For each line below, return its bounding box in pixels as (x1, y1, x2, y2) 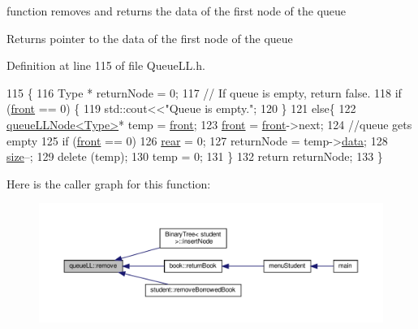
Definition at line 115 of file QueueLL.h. (6, 57, 205, 74)
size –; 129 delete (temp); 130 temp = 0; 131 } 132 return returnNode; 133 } (6, 148, 383, 165)
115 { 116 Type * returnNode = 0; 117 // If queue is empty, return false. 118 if (6, 84, 402, 101)
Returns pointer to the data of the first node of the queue (6, 29, 293, 46)
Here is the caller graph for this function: (6, 175, 211, 192)
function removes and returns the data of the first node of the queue (6, 2, 347, 19)
